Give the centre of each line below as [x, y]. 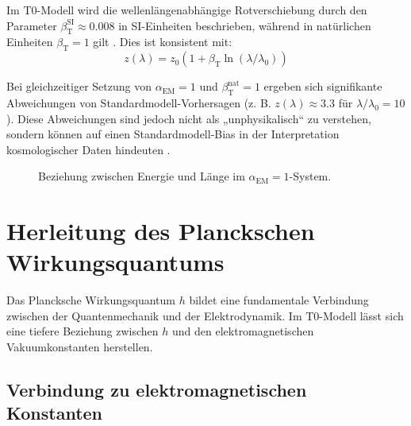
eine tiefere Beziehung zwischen [83, 331]
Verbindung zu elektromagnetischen [157, 390]
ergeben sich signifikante [323, 86]
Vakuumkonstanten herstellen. [80, 347]
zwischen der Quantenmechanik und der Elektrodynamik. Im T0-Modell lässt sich [205, 315]
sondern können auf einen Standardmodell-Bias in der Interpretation [173, 134]
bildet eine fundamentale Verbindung [279, 300]
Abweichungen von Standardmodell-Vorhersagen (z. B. [139, 102]
